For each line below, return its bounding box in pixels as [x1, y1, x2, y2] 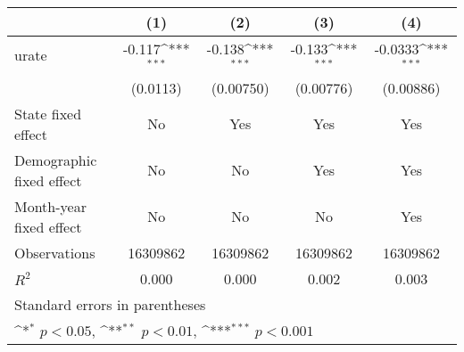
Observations [14, 241, 95, 263]
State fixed [14, 102, 82, 124]
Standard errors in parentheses [14, 293, 206, 315]
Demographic [14, 149, 97, 170]
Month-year [14, 195, 87, 217]
